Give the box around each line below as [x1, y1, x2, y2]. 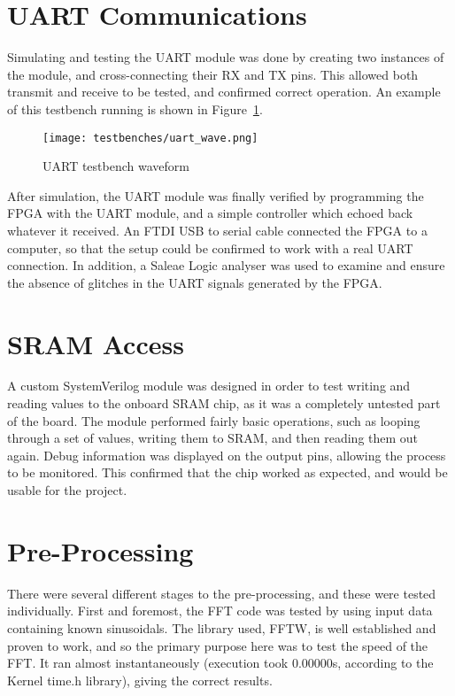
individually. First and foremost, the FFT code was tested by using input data [7, 601, 433, 620]
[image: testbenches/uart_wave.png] [42, 131, 258, 144]
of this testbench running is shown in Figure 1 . [7, 99, 263, 118]
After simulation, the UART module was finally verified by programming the [7, 186, 424, 205]
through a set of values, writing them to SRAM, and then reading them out [7, 429, 419, 447]
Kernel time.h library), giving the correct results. [7, 670, 273, 689]
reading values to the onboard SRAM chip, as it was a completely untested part [7, 394, 441, 413]
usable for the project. [7, 481, 127, 499]
